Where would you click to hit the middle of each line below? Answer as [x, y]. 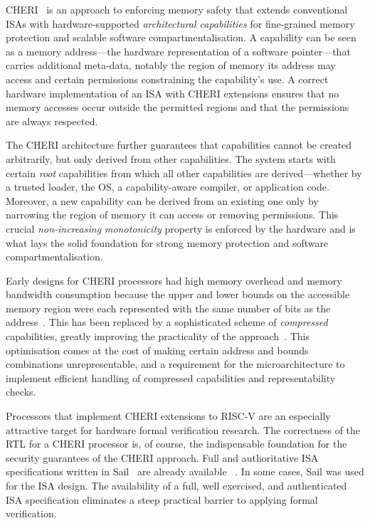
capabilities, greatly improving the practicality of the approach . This [158, 336]
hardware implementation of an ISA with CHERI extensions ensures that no [173, 93]
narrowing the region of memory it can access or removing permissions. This [172, 215]
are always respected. [52, 121]
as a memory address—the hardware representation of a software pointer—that [178, 51]
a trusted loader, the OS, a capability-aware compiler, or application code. [168, 187]
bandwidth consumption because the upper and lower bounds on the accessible [178, 294]
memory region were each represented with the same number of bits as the [168, 308]
